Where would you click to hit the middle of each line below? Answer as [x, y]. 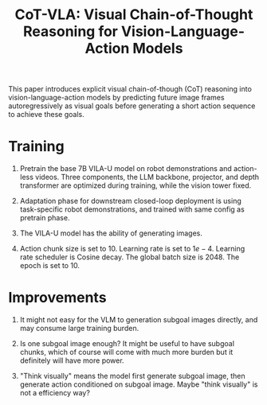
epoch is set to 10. [49, 266]
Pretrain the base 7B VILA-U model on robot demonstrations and [126, 169]
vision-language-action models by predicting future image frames [116, 98]
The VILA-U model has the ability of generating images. [111, 233]
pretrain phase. [45, 218]
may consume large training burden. [79, 329]
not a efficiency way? [55, 393]
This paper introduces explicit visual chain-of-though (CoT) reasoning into [130, 89]
